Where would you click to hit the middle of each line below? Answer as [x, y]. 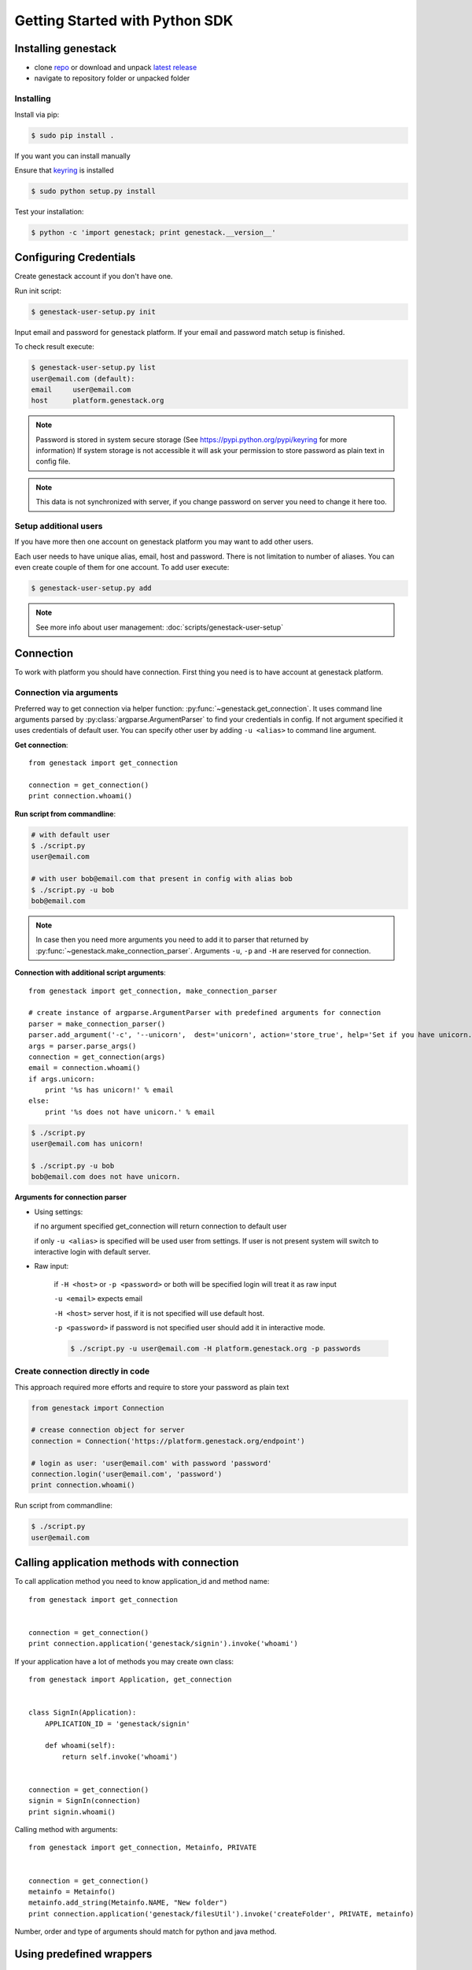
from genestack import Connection [98, 1408]
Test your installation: [49, 211]
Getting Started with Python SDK [124, 20]
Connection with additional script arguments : [90, 972]
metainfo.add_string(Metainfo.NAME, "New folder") [128, 1903]
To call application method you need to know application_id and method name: [142, 1582]
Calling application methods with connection [127, 1563]
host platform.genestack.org [98, 401]
